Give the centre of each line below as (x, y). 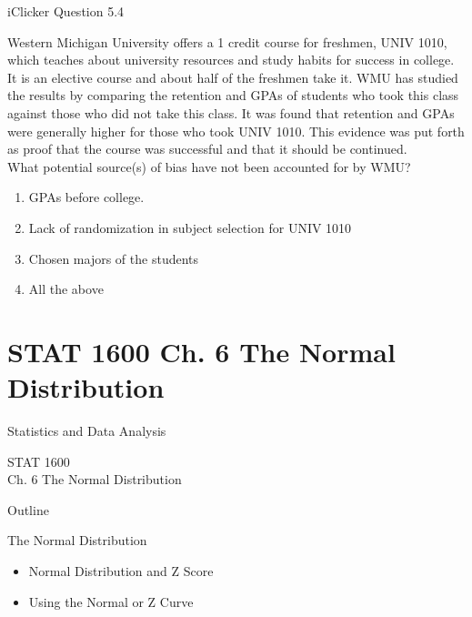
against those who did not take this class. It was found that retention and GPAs (231, 112)
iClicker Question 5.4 (66, 11)
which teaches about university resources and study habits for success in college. (231, 60)
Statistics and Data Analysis (87, 431)
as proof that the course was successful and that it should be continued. (207, 149)
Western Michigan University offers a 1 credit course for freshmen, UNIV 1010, (227, 41)
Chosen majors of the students (114, 258)
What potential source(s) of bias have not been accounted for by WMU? (209, 166)
